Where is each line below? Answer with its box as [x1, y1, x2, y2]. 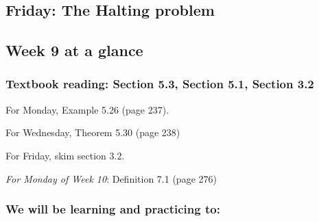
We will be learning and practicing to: [5, 200, 220, 218]
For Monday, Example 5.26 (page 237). [5, 102, 169, 116]
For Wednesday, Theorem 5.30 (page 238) [5, 125, 180, 140]
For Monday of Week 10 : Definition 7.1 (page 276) [5, 171, 217, 185]
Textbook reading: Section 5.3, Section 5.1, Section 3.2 [5, 75, 314, 92]
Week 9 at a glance [5, 40, 143, 61]
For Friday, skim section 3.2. [5, 148, 125, 162]
